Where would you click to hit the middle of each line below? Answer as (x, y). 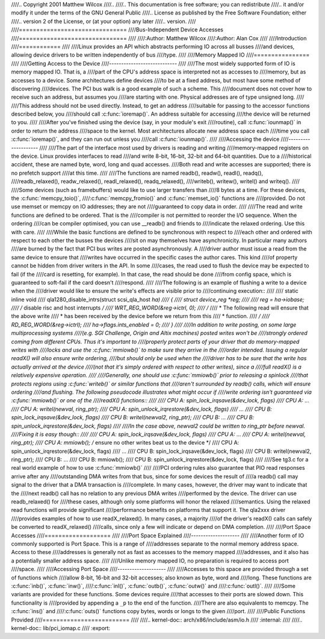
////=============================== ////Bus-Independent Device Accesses (117, 30)
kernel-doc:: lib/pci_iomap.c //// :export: (61, 628)
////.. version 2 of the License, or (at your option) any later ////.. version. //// (104, 21)
